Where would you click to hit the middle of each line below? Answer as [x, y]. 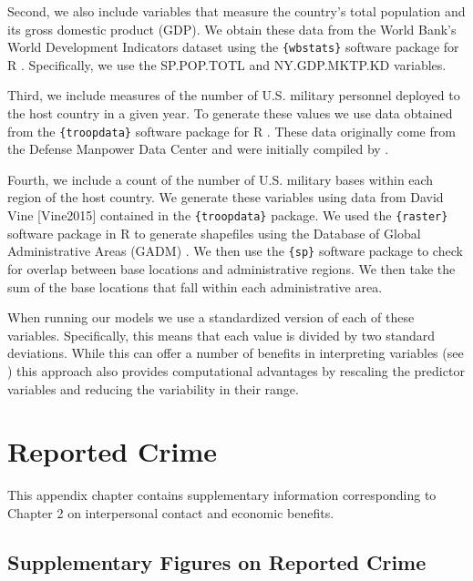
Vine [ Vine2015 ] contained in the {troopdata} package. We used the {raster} [228, 215]
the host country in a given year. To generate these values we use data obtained [230, 113]
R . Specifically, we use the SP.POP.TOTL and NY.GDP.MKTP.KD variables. [227, 64]
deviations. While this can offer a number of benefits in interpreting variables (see [236, 353]
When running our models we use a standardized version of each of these [211, 317]
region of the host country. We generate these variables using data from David [226, 197]
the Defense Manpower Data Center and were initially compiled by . [198, 149]
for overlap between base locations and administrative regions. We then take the [231, 268]
